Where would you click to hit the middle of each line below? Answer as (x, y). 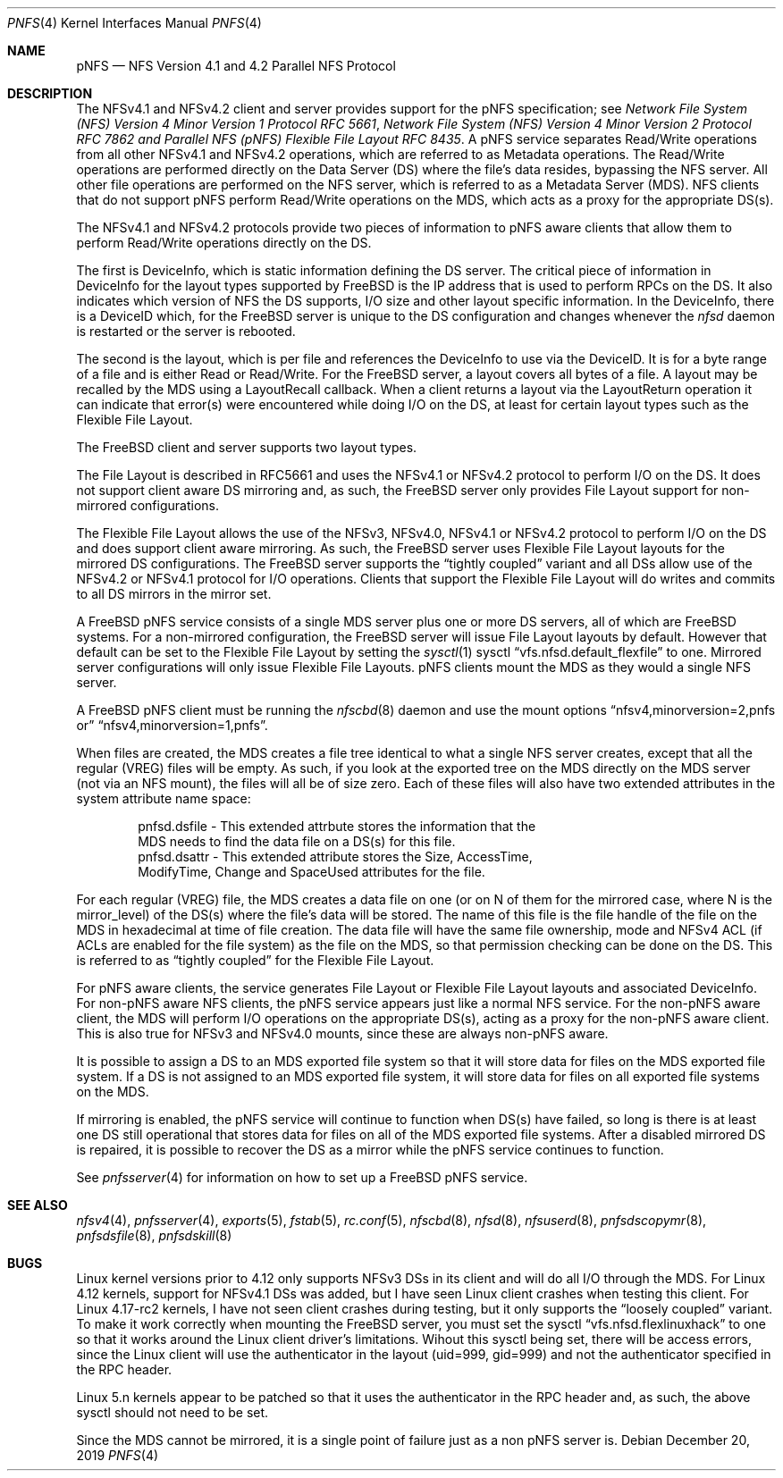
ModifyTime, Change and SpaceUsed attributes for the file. (312, 872)
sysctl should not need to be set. (173, 1412)
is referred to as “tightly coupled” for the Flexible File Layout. (255, 960)
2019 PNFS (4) (118, 1455)
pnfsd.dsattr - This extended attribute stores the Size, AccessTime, (335, 857)
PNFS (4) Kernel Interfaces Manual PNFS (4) (135, 23)
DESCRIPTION (50, 93)
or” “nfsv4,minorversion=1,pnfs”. (172, 725)
